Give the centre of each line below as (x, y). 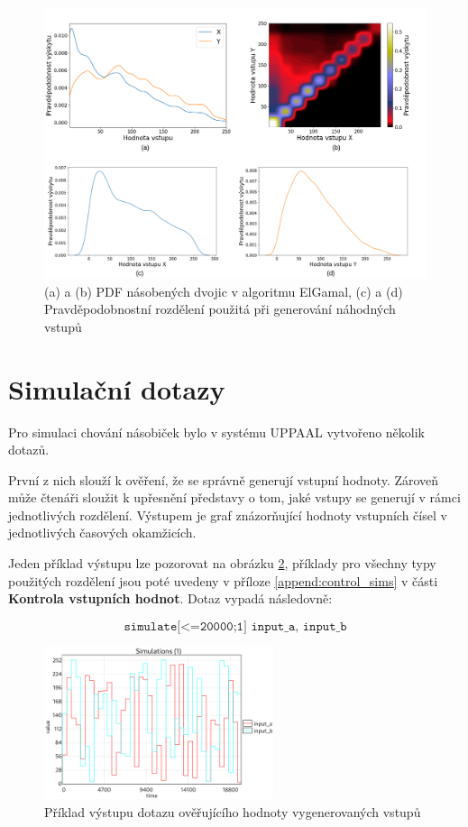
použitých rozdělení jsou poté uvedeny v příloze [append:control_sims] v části (223, 580)
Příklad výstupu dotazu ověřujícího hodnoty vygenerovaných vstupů (233, 812)
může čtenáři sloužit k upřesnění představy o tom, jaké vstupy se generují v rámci (234, 497)
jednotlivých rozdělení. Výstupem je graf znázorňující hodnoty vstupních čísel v (228, 515)
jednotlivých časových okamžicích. (102, 533)
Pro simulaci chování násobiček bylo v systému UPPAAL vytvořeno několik (216, 432)
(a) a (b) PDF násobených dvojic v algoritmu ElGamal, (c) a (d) (224, 291)
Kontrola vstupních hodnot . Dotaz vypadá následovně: (170, 598)
